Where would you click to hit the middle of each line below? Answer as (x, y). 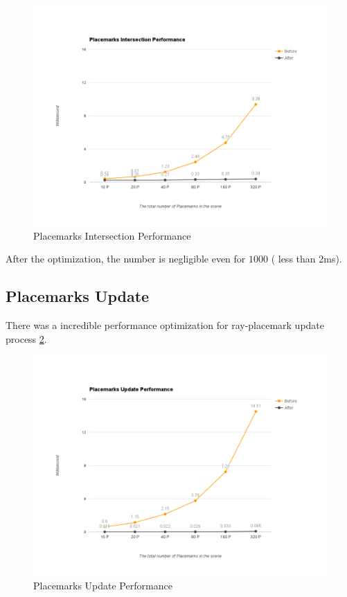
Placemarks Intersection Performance (112, 235)
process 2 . (26, 338)
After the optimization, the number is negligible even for (126, 259)
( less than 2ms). (306, 259)
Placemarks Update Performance (103, 585)
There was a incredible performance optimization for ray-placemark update (165, 324)
